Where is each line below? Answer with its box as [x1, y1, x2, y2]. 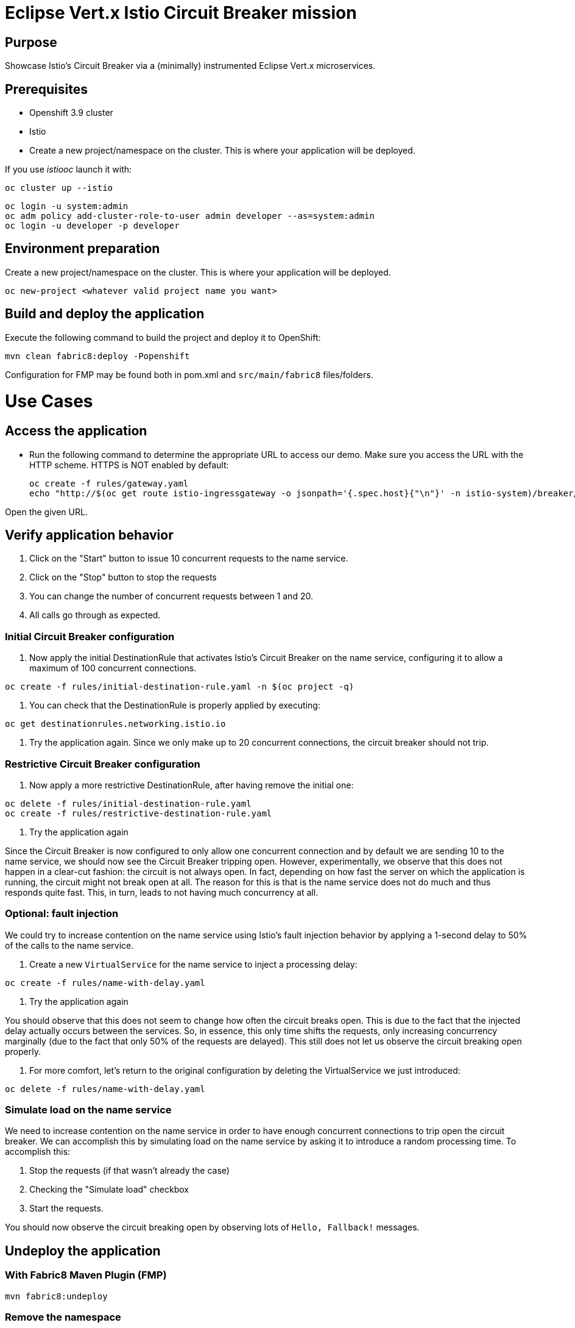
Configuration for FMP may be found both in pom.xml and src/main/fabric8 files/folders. [5, 369, 373, 380]
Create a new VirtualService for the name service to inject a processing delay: [29, 959, 358, 969]
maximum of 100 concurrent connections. [29, 663, 197, 674]
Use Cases [5, 391, 93, 412]
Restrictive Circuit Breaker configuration [5, 757, 200, 770]
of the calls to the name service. [5, 940, 134, 951]
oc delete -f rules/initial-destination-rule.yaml [5, 798, 252, 809]
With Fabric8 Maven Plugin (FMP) [5, 1269, 167, 1282]
